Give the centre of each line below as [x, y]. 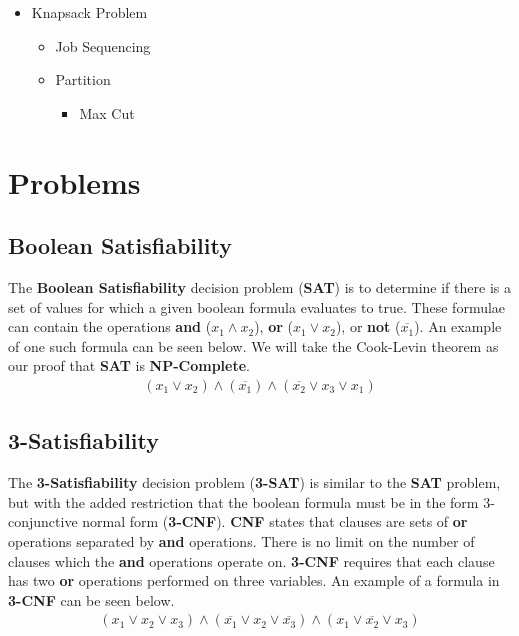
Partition [83, 79]
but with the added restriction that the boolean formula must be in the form [243, 501]
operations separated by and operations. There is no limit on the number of [241, 540]
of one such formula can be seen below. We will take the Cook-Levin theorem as [253, 345]
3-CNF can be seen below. [91, 599]
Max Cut [107, 112]
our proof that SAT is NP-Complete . [129, 365]
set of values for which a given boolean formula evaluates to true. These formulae [257, 306]
